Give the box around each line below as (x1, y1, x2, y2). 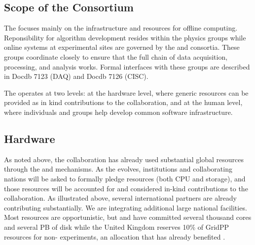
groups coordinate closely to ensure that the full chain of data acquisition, (4, 51, 228, 62)
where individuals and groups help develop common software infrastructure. (4, 106, 233, 117)
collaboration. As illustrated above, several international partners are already (4, 193, 237, 203)
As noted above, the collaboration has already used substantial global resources (4, 154, 244, 164)
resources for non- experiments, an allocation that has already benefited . (4, 231, 225, 242)
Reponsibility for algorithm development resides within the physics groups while (4, 32, 246, 42)
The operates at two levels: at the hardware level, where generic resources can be (4, 87, 249, 98)
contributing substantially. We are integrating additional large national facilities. (4, 202, 247, 212)
